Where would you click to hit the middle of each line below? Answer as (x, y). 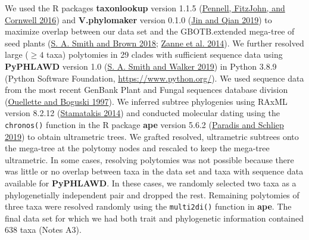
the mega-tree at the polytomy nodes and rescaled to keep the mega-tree (137, 148)
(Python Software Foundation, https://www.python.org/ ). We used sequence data (154, 78)
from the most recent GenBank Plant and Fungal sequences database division (146, 90)
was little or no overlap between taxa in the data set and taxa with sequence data (154, 171)
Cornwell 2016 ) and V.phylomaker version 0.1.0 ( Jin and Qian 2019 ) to (138, 19)
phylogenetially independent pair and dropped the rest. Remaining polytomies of (152, 194)
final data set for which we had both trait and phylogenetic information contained (154, 218)
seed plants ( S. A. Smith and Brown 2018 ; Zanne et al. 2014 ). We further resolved (154, 43)
